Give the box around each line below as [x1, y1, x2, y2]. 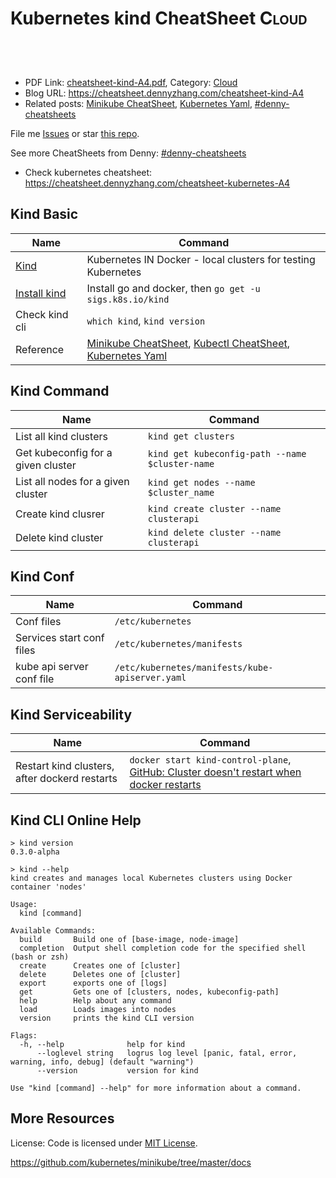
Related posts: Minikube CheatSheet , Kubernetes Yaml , [24, 97, 253, 109]
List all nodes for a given [15, 474, 130, 488]
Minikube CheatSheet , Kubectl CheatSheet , [86, 336, 290, 350]
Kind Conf [10, 568, 75, 585]
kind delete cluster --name [147, 527, 282, 538]
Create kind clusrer [15, 507, 105, 521]
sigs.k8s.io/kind [86, 293, 170, 305]
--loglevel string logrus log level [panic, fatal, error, [36, 1048, 298, 1058]
